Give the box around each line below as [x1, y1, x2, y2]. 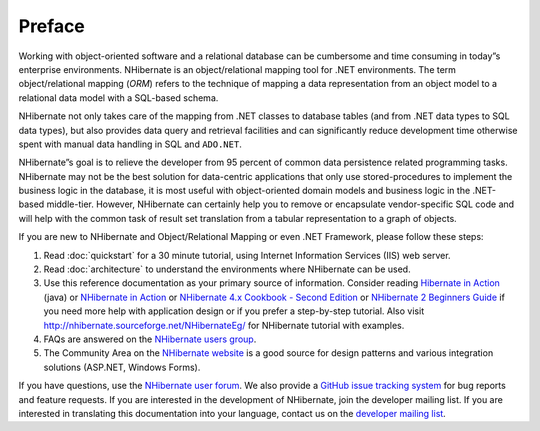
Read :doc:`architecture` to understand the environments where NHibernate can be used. [43, 263, 411, 275]
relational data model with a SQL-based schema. [18, 91, 219, 104]
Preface [18, 15, 85, 37]
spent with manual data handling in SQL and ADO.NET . [18, 138, 242, 150]
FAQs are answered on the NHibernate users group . [43, 333, 257, 345]
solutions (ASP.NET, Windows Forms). [43, 361, 201, 373]
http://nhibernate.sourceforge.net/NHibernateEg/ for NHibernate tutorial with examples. [43, 319, 405, 331]
